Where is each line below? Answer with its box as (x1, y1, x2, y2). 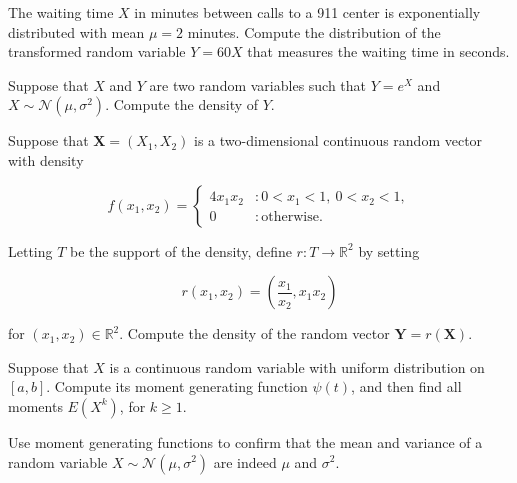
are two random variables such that (149, 74, 367, 95)
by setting (358, 240, 420, 261)
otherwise (261, 209, 319, 224)
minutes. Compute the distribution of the (187, 21, 441, 42)
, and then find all (351, 376, 462, 397)
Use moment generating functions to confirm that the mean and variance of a (8, 431, 483, 452)
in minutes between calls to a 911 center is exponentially (134, 2, 481, 22)
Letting (8, 240, 53, 261)
